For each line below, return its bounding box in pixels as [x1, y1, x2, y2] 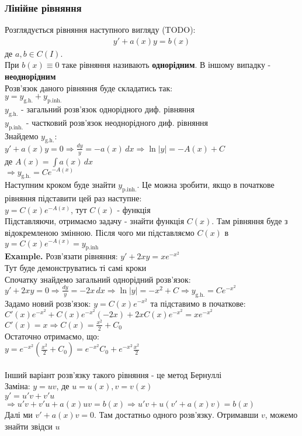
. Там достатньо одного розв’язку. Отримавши [94, 408, 259, 421]
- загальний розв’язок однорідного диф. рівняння [21, 103, 195, 115]
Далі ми [5, 408, 33, 421]
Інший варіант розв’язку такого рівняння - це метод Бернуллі [5, 368, 222, 380]
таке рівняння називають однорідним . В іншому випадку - [62, 59, 271, 71]
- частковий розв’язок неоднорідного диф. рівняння [26, 116, 209, 128]
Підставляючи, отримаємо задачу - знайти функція [5, 215, 185, 227]
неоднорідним [5, 70, 56, 83]
